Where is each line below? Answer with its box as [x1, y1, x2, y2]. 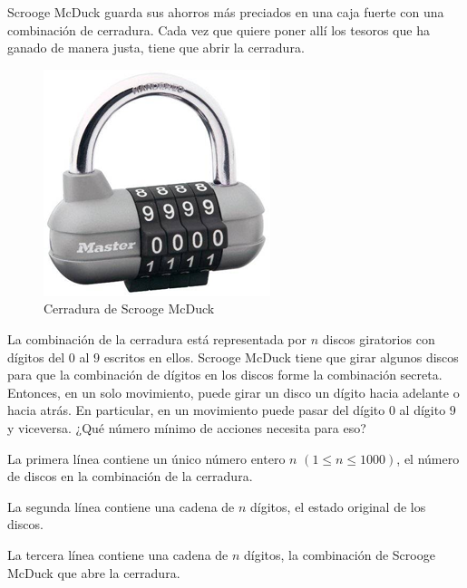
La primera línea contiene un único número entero [7, 448, 286, 468]
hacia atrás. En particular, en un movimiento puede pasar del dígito [7, 400, 385, 419]
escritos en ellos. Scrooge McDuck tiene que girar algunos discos [103, 347, 459, 366]
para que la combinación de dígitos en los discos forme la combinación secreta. [7, 365, 443, 384]
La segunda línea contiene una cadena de [7, 496, 235, 516]
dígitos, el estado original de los [250, 496, 426, 516]
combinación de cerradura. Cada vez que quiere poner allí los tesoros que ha [7, 20, 430, 39]
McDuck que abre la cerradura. [7, 563, 180, 582]
